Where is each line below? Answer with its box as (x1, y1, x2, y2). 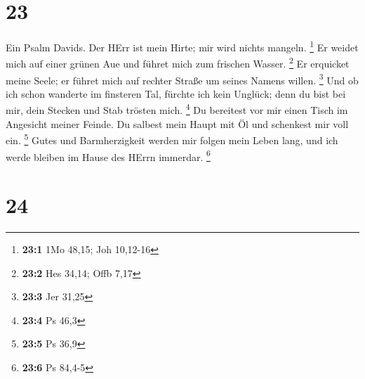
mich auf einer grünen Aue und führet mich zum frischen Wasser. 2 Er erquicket (6, 54, 350, 71)
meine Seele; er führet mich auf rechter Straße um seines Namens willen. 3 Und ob (6, 70, 359, 87)
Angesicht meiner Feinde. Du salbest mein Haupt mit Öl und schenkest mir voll (6, 116, 349, 131)
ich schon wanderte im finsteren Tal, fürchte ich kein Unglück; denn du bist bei (6, 86, 346, 101)
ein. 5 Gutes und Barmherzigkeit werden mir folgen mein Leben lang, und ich (6, 131, 338, 147)
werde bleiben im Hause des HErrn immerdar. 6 (6, 147, 211, 164)
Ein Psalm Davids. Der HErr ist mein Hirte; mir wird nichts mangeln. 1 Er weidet (6, 38, 359, 54)
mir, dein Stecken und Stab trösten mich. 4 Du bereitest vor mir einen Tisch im (6, 101, 348, 117)
